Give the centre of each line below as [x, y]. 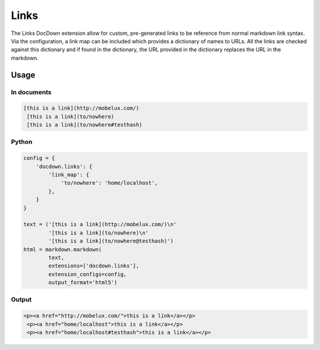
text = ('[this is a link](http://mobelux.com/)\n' [100, 224]
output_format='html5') [83, 282]
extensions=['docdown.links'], [94, 266]
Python [22, 142]
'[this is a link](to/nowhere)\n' [98, 233]
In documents [31, 92]
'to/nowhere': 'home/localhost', [109, 183]
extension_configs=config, [87, 274]
